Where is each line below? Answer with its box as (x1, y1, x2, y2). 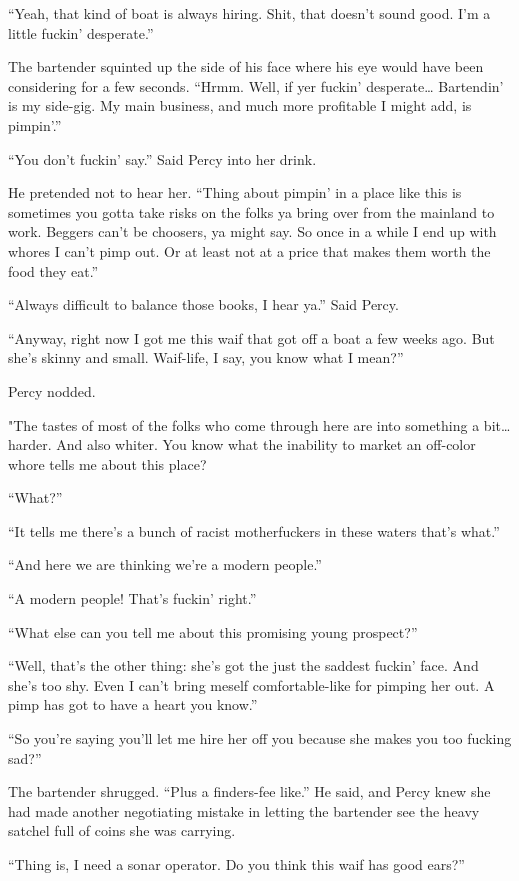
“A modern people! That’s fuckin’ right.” (8, 588, 257, 609)
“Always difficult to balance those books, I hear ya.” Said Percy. (8, 294, 399, 315)
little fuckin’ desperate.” (8, 22, 154, 43)
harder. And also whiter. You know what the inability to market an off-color (8, 434, 476, 455)
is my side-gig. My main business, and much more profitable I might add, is (8, 95, 472, 116)
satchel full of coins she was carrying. (8, 820, 236, 841)
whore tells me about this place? (8, 453, 207, 474)
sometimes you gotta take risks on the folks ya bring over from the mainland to (8, 201, 495, 222)
